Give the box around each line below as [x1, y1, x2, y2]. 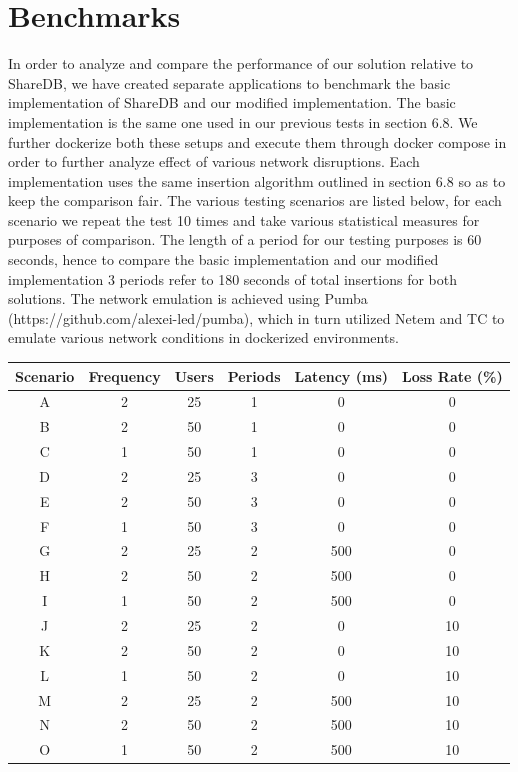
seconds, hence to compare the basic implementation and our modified [8, 249, 439, 270]
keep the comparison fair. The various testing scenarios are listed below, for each [8, 190, 502, 211]
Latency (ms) [294, 365, 389, 386]
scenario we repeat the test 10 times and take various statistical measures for [8, 209, 480, 230]
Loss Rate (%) [402, 365, 503, 386]
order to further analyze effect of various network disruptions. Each [8, 151, 420, 172]
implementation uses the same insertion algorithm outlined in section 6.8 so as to [8, 170, 506, 191]
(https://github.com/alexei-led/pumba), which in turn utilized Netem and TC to [8, 307, 505, 328]
